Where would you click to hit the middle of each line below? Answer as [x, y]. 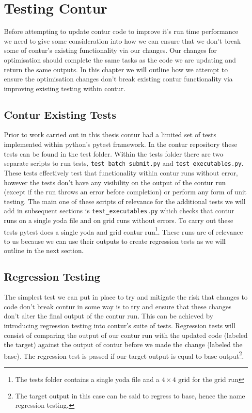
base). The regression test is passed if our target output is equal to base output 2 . [124, 355]
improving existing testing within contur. [65, 88]
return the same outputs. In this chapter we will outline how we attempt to [116, 69]
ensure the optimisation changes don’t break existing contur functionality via [118, 79]
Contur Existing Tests [60, 114]
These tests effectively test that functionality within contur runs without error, [121, 172]
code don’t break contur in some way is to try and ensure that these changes [118, 306]
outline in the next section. [44, 250]
